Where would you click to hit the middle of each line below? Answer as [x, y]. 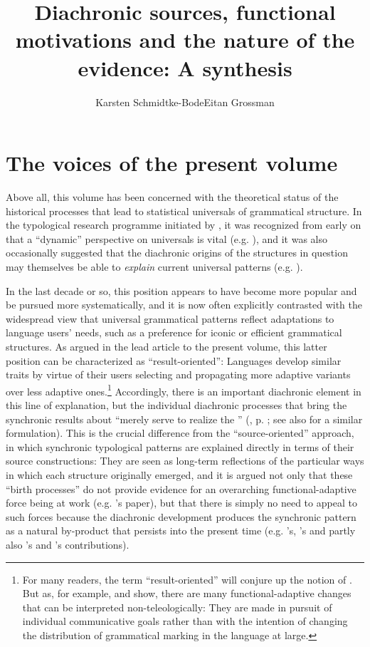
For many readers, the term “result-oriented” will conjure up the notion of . [187, 579]
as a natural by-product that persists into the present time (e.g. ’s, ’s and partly [181, 530]
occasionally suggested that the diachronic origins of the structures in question [177, 253]
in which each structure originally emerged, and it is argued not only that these [179, 474]
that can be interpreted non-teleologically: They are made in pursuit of [177, 607]
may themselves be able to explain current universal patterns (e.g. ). [154, 266]
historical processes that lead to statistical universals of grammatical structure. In [184, 211]
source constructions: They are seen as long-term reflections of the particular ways [185, 461]
